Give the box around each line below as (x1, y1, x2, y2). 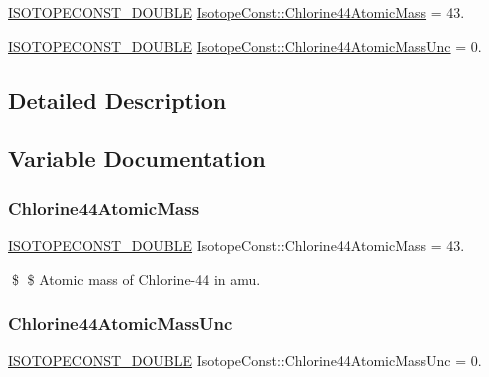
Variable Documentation (8, 143, 266, 174)
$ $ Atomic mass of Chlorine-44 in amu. (11, 268, 261, 289)
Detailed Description (8, 84, 227, 115)
